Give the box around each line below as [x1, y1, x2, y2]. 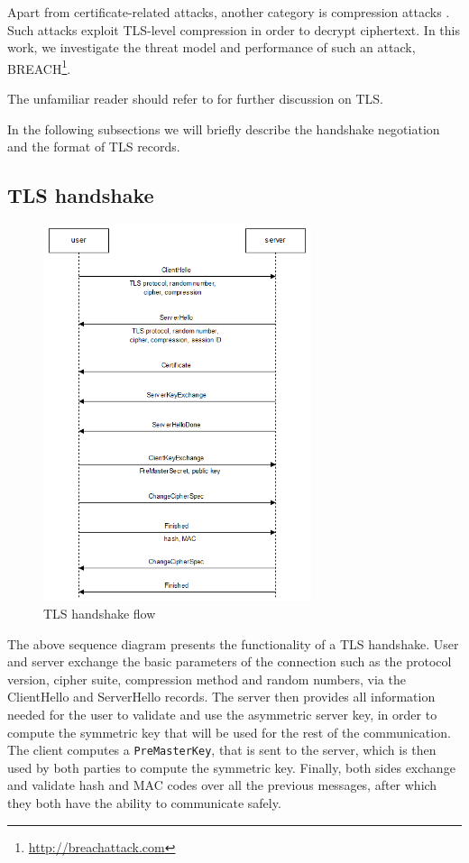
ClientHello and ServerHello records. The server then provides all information [7, 687, 436, 706]
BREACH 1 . [7, 56, 71, 78]
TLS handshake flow [43, 603, 156, 622]
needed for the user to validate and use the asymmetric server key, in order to [7, 704, 437, 723]
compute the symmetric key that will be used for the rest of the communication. [7, 722, 451, 741]
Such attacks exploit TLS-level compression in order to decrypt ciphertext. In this [7, 20, 460, 39]
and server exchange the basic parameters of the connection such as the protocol [7, 652, 452, 671]
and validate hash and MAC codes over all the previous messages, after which [7, 776, 437, 794]
